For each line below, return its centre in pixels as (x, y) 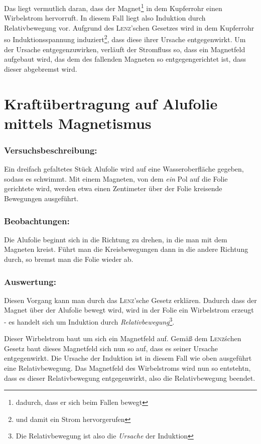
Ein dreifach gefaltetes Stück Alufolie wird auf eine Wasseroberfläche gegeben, (124, 169)
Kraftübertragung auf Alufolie (111, 103)
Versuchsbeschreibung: (51, 150)
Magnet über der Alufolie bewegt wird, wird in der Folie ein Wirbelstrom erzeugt (129, 310)
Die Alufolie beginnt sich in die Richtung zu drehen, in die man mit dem (116, 239)
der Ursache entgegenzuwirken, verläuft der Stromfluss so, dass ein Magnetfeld (125, 49)
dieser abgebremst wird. (41, 68)
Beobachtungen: (37, 220)
